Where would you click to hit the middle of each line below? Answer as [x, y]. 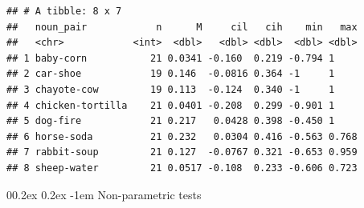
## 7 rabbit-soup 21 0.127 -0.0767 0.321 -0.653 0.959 [182, 152]
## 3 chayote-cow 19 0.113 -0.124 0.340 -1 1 [171, 89]
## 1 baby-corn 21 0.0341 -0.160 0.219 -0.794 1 [171, 58]
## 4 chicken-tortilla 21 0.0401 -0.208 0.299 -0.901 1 [171, 105]
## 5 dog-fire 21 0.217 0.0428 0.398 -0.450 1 [171, 121]
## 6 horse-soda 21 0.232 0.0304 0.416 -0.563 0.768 [182, 136]
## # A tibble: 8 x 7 [64, 11]
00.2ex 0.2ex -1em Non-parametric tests [104, 194]
